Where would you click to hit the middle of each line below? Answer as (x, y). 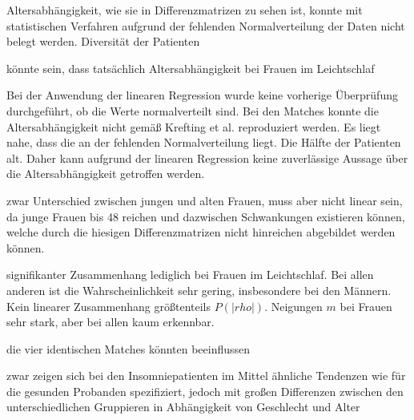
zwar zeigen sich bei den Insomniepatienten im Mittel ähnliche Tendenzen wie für (206, 376)
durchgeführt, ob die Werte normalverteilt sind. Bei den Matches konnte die (193, 110)
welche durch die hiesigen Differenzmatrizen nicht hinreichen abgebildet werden (201, 232)
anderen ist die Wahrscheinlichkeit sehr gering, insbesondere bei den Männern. (199, 290)
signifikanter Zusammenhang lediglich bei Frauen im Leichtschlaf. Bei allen (190, 275)
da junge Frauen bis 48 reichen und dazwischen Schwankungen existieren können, (206, 216)
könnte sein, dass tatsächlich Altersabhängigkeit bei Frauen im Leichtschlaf (191, 68)
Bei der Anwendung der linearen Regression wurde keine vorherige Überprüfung (202, 95)
